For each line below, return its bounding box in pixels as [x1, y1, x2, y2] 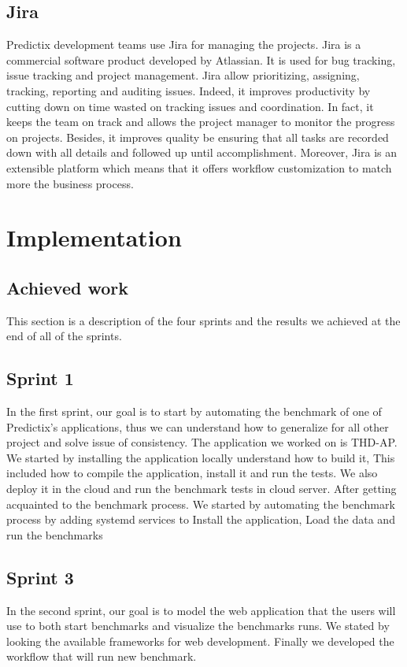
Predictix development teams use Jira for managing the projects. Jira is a [6, 36, 361, 53]
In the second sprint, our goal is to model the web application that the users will [6, 602, 396, 618]
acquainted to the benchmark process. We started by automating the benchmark [6, 495, 395, 512]
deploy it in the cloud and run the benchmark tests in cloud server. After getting [6, 480, 397, 497]
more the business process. [6, 175, 134, 191]
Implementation [6, 221, 182, 254]
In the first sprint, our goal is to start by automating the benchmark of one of [6, 403, 382, 420]
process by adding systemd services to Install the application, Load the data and [6, 511, 395, 528]
